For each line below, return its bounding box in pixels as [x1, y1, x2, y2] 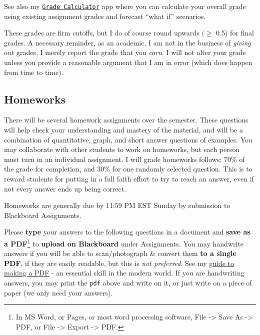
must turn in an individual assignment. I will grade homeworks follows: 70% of [4, 153, 245, 164]
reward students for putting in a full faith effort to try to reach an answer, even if [4, 173, 254, 183]
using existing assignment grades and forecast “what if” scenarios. [4, 10, 206, 21]
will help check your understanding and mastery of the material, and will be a [4, 124, 243, 135]
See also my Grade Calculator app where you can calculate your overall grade [4, 1, 246, 11]
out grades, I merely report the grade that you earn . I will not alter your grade [4, 47, 246, 57]
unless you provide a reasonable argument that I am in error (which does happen [4, 57, 252, 67]
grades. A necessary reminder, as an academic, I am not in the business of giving [4, 37, 251, 47]
